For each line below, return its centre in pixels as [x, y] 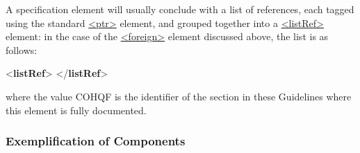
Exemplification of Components [96, 141]
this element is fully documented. [76, 110]
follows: [22, 49]
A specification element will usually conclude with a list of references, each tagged [180, 9]
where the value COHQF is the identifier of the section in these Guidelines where [179, 96]
